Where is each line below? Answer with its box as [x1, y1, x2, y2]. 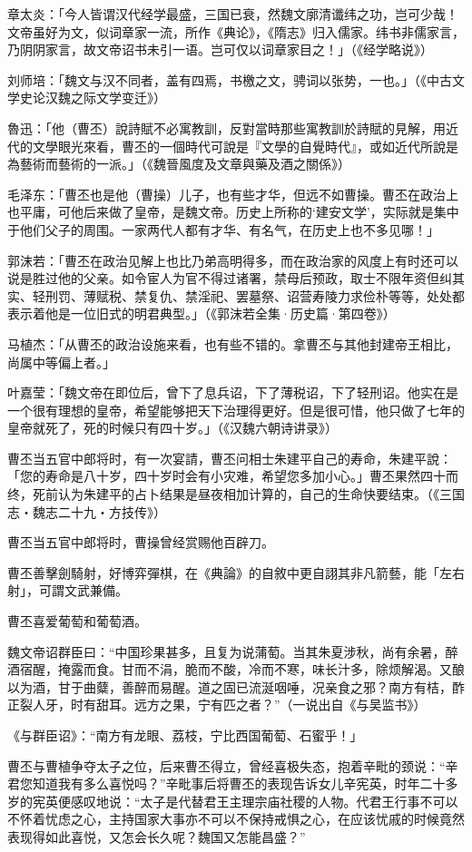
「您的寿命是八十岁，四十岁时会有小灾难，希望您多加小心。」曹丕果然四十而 [7, 466, 458, 485]
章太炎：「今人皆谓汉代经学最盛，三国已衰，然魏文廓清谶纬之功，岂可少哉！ [7, 5, 458, 23]
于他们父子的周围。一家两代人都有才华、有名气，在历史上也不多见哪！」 [7, 220, 439, 239]
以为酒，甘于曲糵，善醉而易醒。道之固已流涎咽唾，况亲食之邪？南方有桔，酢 [7, 677, 465, 696]
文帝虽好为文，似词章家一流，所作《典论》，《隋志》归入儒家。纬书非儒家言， [7, 22, 465, 41]
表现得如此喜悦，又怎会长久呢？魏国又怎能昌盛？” [7, 827, 306, 846]
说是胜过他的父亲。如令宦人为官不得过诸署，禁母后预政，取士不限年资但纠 [7, 269, 452, 288]
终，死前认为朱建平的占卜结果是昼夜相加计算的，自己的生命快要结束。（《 [7, 485, 439, 504]
